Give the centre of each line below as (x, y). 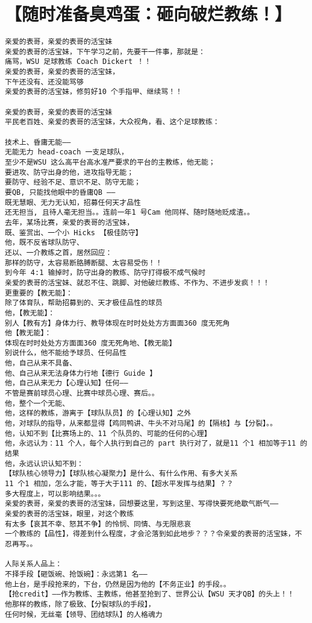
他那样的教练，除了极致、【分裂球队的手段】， (80, 604)
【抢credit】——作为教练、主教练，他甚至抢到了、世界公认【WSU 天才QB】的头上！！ (150, 594)
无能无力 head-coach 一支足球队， (67, 152)
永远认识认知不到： (51, 463)
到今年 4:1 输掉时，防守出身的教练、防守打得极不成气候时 (105, 273)
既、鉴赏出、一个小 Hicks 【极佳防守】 (74, 232)
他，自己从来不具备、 (41, 363)
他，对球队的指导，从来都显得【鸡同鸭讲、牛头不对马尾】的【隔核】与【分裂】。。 (141, 424)
